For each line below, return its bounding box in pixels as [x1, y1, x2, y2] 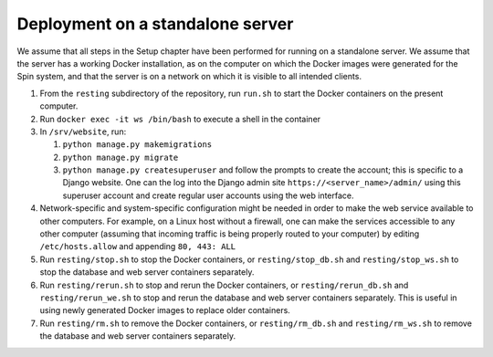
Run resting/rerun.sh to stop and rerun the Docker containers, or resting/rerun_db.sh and [39, 279, 409, 290]
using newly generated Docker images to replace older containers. [39, 305, 291, 316]
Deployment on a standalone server [16, 14, 294, 34]
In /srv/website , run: [39, 126, 127, 137]
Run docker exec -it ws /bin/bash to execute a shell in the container [39, 113, 321, 124]
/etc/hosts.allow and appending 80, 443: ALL [39, 241, 236, 252]
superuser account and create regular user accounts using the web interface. [62, 190, 355, 201]
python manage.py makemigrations [62, 140, 213, 150]
